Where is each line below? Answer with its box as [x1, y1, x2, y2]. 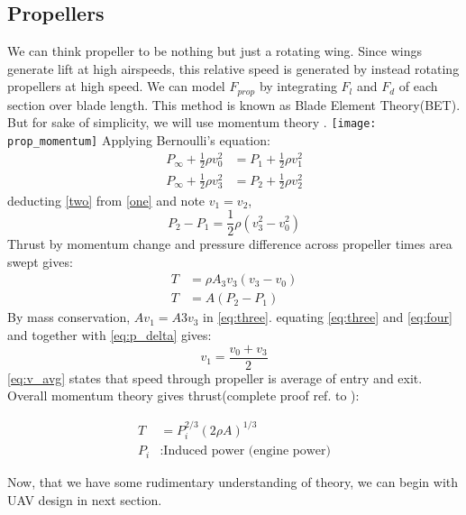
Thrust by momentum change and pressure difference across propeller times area [7, 235, 452, 253]
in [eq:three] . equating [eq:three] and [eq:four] [203, 308, 452, 326]
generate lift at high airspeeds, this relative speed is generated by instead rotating [7, 59, 460, 78]
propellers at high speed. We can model [7, 77, 225, 96]
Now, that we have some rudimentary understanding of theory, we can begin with [7, 473, 459, 492]
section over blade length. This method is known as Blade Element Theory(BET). [7, 95, 461, 114]
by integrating [259, 77, 337, 96]
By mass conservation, [7, 308, 131, 326]
